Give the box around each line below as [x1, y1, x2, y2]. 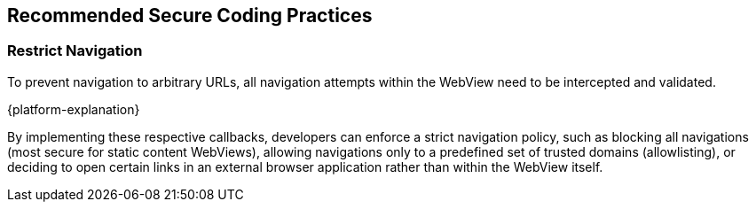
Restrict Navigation [7, 42, 143, 60]
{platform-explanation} [7, 101, 140, 117]
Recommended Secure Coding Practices [7, 4, 373, 27]
